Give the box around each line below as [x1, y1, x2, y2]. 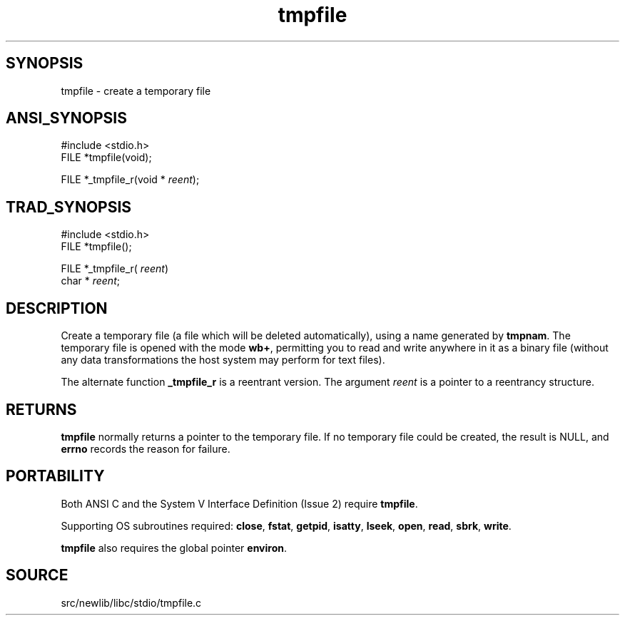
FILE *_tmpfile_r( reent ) [61, 262, 168, 275]
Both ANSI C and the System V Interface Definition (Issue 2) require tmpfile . [61, 497, 418, 510]
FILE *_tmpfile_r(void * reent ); [61, 173, 200, 186]
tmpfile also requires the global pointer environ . [61, 541, 288, 554]
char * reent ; [61, 274, 120, 287]
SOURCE [6, 566, 68, 585]
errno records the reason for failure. [61, 442, 230, 455]
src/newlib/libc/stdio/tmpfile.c [61, 596, 202, 609]
